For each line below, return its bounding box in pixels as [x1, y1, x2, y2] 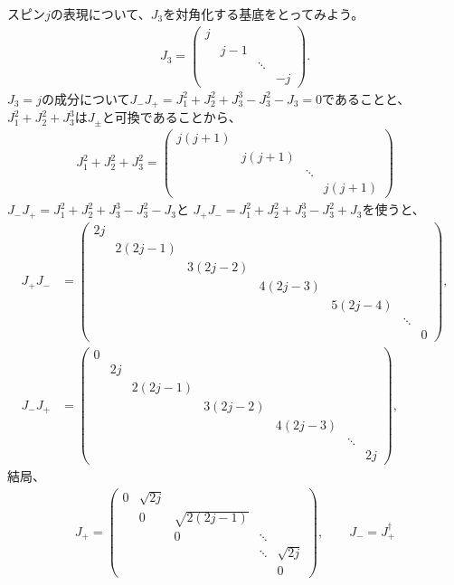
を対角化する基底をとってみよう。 [163, 5, 364, 23]
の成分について [41, 89, 130, 108]
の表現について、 [50, 5, 151, 23]
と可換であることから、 [101, 108, 241, 127]
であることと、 [322, 89, 411, 108]
